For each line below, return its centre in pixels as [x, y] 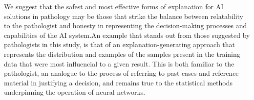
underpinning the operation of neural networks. [75, 92]
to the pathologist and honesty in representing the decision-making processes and [126, 25]
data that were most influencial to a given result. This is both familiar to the [119, 63]
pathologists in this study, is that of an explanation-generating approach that [120, 44]
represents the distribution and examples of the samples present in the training [122, 54]
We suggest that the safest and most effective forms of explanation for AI [114, 6]
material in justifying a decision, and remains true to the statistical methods [118, 82]
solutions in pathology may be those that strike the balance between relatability [124, 16]
